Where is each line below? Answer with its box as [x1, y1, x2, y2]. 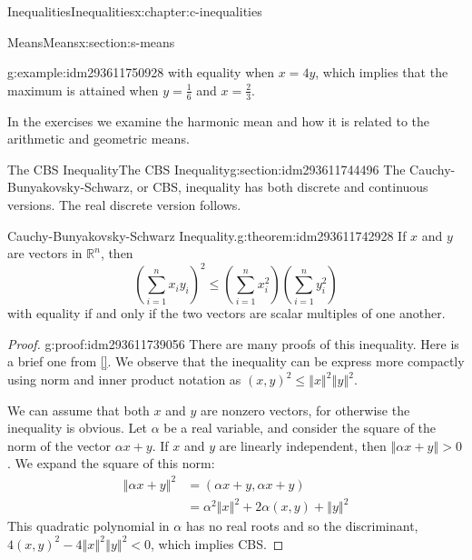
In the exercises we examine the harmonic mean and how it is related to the [7, 111, 429, 130]
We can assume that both [7, 400, 150, 419]
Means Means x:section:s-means [7, 32, 175, 51]
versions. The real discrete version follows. [7, 195, 241, 214]
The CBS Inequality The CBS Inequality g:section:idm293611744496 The [7, 159, 406, 178]
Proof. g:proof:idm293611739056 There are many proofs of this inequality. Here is [7, 334, 459, 353]
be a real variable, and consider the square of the [163, 418, 437, 437]
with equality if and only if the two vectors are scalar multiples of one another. [7, 304, 446, 323]
